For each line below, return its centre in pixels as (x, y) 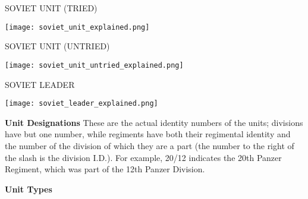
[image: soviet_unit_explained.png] (77, 27)
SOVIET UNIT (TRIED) (51, 8)
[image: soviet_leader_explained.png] (81, 104)
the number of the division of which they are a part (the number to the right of (150, 145)
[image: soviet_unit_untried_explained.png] (94, 65)
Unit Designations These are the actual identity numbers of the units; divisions (154, 122)
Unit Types (29, 189)
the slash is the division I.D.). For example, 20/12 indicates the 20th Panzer (143, 157)
